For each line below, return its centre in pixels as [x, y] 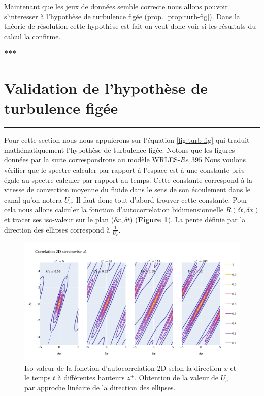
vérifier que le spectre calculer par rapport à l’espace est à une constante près [124, 170]
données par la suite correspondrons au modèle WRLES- [92, 160]
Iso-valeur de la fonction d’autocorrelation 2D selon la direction [123, 367]
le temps [38, 377]
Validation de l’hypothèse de [106, 88]
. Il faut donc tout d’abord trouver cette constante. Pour [160, 199]
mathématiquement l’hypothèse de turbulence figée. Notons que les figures [120, 150]
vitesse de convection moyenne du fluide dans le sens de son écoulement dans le [127, 190]
